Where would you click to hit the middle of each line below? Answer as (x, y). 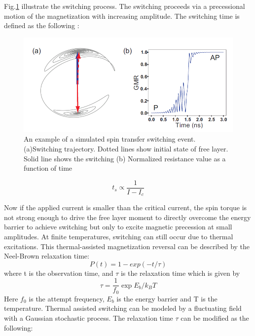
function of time (48, 168)
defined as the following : (42, 25)
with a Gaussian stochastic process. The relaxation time (89, 318)
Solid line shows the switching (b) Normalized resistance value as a (125, 158)
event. (187, 139)
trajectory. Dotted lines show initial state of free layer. (146, 148)
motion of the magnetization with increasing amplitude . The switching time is (122, 16)
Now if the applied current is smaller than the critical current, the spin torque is (126, 207)
